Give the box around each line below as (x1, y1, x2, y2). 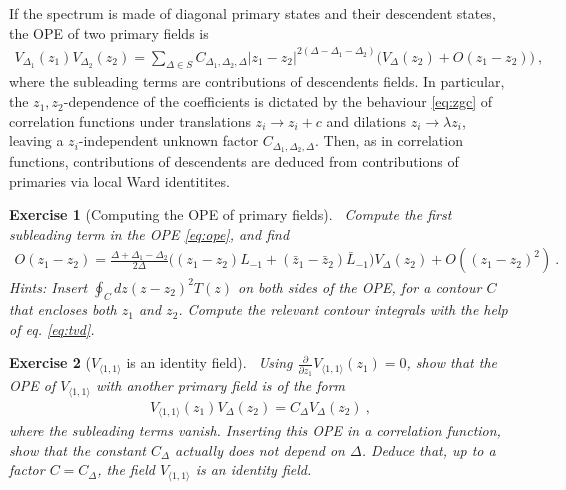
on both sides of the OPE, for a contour (238, 276, 482, 297)
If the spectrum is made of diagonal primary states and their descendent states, (9, 3, 496, 23)
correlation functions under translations (9, 110, 251, 131)
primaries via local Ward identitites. (9, 170, 230, 191)
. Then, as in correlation (315, 130, 463, 151)
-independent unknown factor (78, 130, 259, 151)
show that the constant (9, 439, 147, 460)
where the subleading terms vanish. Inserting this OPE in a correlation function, (9, 420, 501, 441)
